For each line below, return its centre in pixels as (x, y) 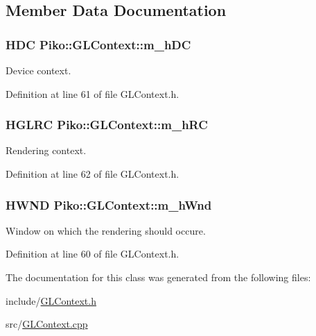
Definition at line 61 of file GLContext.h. (93, 93)
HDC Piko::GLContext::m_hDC (98, 44)
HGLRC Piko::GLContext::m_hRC (107, 125)
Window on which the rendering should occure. (106, 230)
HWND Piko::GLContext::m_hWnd (109, 204)
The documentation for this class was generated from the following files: (158, 277)
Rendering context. (46, 150)
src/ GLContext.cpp (47, 324)
